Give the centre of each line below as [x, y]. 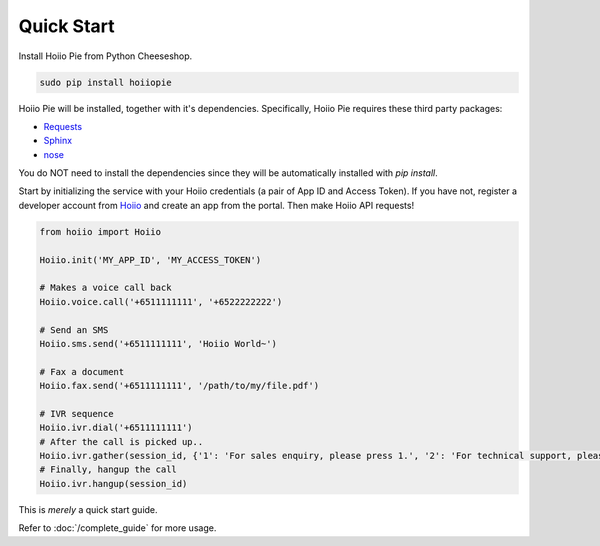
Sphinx [58, 141]
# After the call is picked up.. [121, 441]
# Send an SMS [74, 329]
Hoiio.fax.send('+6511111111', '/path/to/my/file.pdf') [179, 386]
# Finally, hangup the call [108, 469]
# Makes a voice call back [105, 288]
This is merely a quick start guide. [88, 509]
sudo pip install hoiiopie [105, 82]
